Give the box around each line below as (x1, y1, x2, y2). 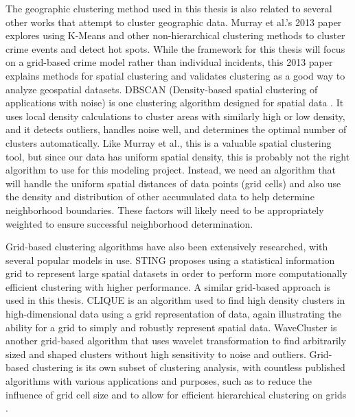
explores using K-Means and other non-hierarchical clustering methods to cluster (5, 28, 345, 43)
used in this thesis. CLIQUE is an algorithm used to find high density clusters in (5, 293, 345, 307)
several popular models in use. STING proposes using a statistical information (5, 252, 335, 267)
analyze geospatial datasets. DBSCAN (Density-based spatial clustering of (5, 82, 318, 96)
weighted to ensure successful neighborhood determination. (5, 216, 253, 230)
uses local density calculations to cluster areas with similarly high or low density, (5, 108, 345, 123)
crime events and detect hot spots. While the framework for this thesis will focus (5, 41, 345, 56)
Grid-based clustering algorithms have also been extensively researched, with (5, 239, 328, 254)
